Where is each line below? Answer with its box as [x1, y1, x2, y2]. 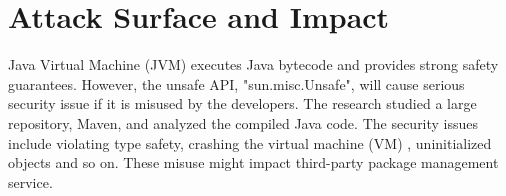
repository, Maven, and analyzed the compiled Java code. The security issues [8, 112, 479, 133]
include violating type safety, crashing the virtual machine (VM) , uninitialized [8, 132, 492, 153]
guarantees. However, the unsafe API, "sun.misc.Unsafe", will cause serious [8, 73, 465, 94]
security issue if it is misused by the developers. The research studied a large [8, 93, 477, 114]
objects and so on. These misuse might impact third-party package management [8, 152, 499, 173]
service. [8, 171, 53, 192]
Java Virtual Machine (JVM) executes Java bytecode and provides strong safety [8, 54, 499, 75]
